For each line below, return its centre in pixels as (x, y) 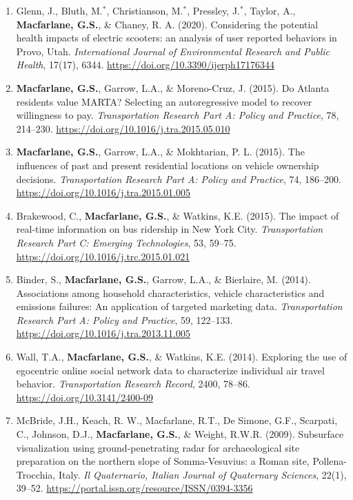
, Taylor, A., (270, 10)
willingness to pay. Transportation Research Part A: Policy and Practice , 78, (178, 115)
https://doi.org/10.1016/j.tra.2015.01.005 (103, 192)
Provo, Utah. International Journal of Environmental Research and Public (173, 51)
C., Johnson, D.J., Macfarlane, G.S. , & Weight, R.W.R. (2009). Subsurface (180, 434)
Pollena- (330, 461)
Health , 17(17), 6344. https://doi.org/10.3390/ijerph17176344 (145, 65)
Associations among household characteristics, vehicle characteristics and (170, 292)
